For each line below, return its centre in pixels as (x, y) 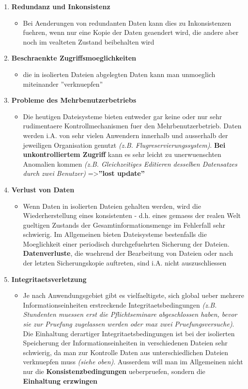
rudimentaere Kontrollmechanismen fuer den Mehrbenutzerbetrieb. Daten (132, 126)
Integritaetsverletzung (49, 279)
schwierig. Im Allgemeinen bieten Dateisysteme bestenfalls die (115, 234)
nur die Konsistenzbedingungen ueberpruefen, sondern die (114, 371)
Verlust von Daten (43, 189)
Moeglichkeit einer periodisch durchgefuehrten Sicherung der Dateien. (126, 243)
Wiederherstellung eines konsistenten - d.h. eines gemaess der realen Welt (132, 215)
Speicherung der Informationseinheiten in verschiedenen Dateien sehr (125, 343)
